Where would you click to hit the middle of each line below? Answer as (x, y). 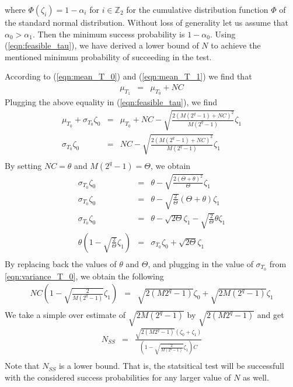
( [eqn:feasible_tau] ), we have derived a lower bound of (102, 45)
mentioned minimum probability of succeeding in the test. (108, 56)
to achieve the (236, 45)
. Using (223, 34)
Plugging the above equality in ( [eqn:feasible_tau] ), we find (111, 102)
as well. (256, 377)
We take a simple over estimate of (65, 315)
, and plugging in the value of (200, 263)
